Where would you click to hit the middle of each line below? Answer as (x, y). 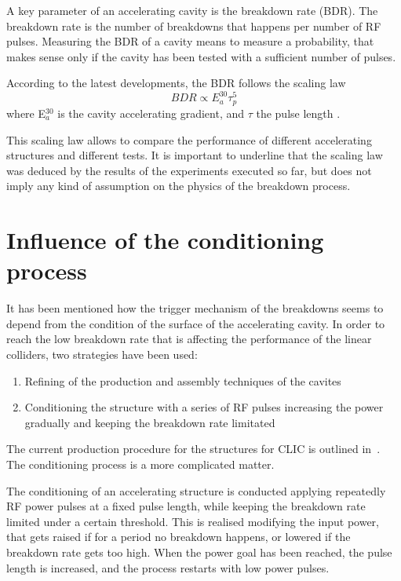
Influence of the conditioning (165, 240)
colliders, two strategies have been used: (102, 354)
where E (26, 113)
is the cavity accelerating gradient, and (151, 113)
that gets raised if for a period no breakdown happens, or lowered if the (179, 537)
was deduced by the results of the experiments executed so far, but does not (189, 170)
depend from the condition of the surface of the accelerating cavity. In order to (196, 323)
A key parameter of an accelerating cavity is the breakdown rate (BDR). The (192, 10)
